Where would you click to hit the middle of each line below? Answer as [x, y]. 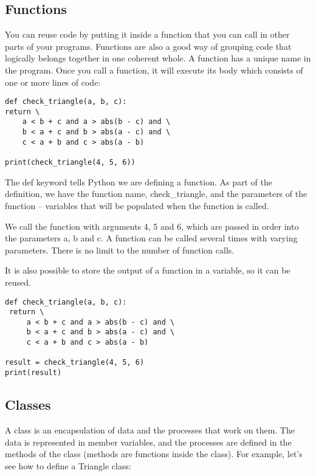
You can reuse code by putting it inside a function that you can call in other [147, 34]
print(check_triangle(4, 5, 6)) [70, 163]
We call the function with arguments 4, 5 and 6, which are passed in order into [152, 226]
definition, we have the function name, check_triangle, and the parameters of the [156, 194]
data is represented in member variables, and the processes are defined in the [148, 442]
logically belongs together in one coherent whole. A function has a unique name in [158, 58]
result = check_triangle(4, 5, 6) [75, 363]
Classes [28, 405]
